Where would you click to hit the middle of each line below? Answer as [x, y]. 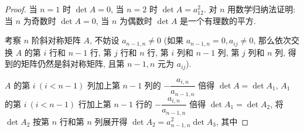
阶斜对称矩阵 [56, 40]
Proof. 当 [21, 9]
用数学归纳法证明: [262, 9]
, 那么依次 [272, 40]
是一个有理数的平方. [218, 20]
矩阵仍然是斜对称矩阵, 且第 [73, 64]
